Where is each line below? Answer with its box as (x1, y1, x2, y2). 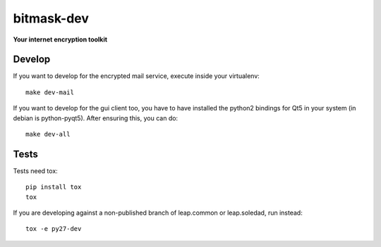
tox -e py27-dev (25, 225, 82, 233)
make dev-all (25, 130, 71, 139)
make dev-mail (25, 88, 74, 96)
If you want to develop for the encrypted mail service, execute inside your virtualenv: (13, 72, 260, 80)
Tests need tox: (13, 166, 58, 175)
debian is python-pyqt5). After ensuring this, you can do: (13, 113, 179, 122)
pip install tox (25, 183, 82, 191)
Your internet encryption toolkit (13, 35, 108, 44)
